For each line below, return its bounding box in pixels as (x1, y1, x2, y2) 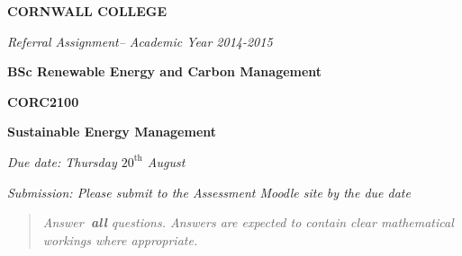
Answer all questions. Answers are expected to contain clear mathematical (42, 213, 454, 232)
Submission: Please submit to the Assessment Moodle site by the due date (7, 182, 411, 201)
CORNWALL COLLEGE (7, 2, 168, 20)
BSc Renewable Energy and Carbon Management (7, 62, 322, 81)
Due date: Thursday (7, 152, 117, 171)
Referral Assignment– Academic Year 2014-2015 (7, 31, 273, 50)
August (147, 152, 186, 171)
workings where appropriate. (42, 230, 198, 249)
